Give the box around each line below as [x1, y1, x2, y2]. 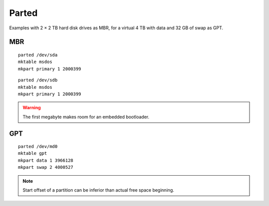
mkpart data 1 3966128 [18, 157, 74, 163]
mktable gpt [18, 150, 47, 156]
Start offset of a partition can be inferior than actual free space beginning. [22, 187, 174, 193]
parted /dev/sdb [18, 77, 58, 83]
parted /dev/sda [18, 52, 58, 58]
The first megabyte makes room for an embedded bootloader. [22, 114, 149, 120]
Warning [22, 105, 41, 111]
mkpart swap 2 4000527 [18, 164, 74, 170]
